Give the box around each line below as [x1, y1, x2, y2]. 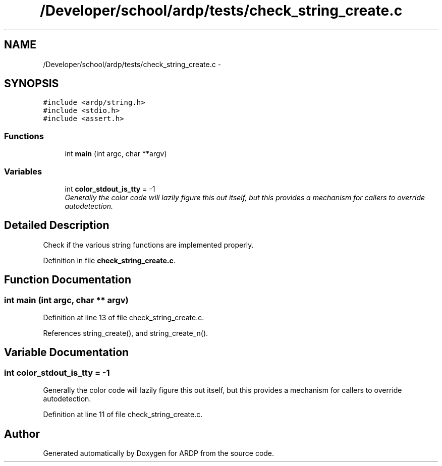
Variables [4, 166, 42, 177]
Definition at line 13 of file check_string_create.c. [43, 313, 204, 322]
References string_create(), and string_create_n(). [43, 329, 208, 337]
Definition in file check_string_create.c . [43, 256, 176, 265]
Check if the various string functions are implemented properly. [43, 240, 254, 249]
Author [4, 427, 40, 440]
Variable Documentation [4, 346, 129, 359]
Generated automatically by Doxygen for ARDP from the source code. [43, 449, 274, 458]
